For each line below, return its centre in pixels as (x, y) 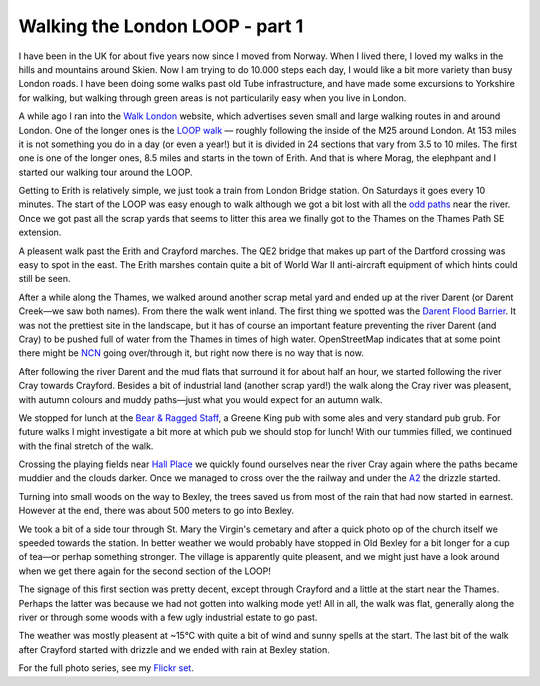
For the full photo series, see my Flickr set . (106, 668)
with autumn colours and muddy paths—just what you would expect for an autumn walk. (200, 399)
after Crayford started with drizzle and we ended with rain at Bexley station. (174, 649)
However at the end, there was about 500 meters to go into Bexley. (156, 511)
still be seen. (44, 279)
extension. (40, 232)
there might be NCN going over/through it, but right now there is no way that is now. (191, 353)
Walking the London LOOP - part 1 (161, 26)
